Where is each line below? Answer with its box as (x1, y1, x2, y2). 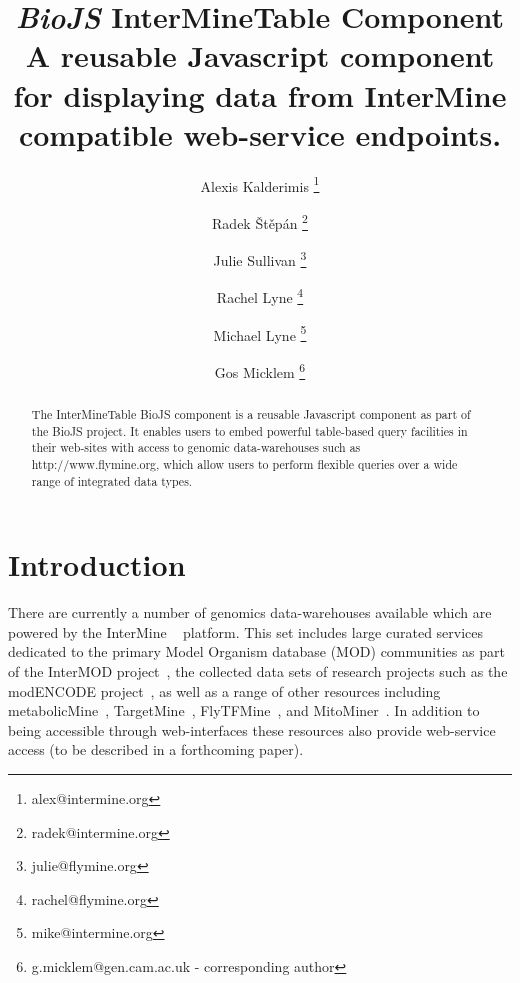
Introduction (8, 544, 186, 585)
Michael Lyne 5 (213, 321, 307, 345)
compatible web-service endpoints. (18, 113, 502, 154)
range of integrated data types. (31, 472, 193, 489)
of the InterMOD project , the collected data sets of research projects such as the (8, 660, 508, 681)
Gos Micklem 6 (214, 358, 306, 382)
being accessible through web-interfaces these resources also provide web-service (8, 719, 496, 740)
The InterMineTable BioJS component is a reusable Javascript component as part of (31, 405, 471, 422)
